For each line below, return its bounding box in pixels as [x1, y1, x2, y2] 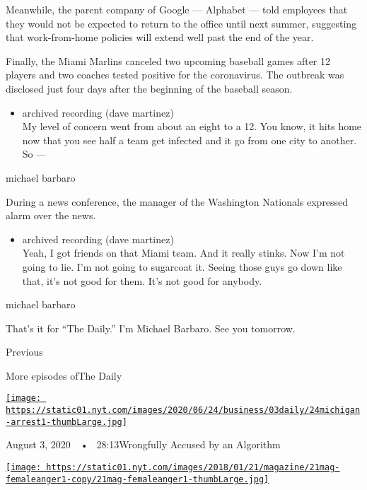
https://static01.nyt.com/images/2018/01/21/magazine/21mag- [46, 462, 340, 473]
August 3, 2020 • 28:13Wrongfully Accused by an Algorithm [6, 437, 281, 452]
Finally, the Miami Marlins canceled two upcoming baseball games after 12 [6, 53, 331, 68]
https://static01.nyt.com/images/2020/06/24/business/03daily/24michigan [6, 405, 361, 416]
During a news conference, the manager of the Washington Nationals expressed [6, 194, 349, 209]
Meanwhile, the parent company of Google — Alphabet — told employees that [6, 2, 348, 16]
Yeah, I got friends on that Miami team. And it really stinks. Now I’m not [22, 245, 345, 260]
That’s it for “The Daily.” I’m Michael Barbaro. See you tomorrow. [6, 320, 296, 335]
